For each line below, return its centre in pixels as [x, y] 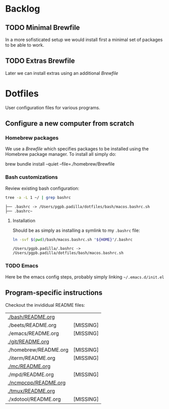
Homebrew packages [32, 138]
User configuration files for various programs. [53, 107]
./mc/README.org [29, 366]
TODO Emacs [22, 266]
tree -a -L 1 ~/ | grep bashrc [38, 197]
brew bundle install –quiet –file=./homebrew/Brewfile [60, 164]
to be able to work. [25, 45]
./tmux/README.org [32, 391]
